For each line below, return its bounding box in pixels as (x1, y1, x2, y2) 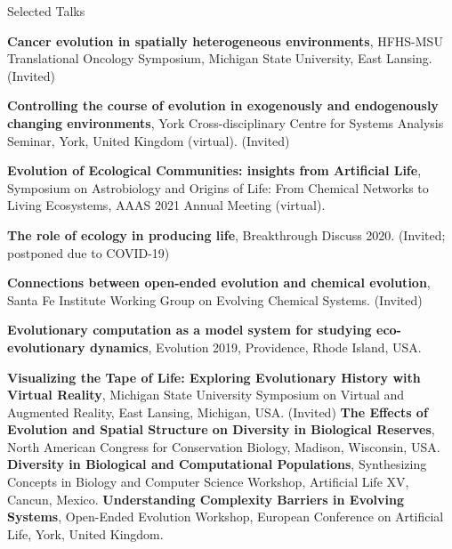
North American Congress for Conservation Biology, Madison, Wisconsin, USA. (7, 437, 440, 456)
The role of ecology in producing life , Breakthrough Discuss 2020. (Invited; (7, 225, 446, 244)
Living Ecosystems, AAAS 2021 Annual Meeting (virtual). (7, 196, 326, 214)
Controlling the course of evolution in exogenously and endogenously (7, 96, 439, 115)
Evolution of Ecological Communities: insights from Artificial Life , (7, 161, 422, 180)
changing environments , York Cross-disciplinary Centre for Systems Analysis (7, 113, 444, 132)
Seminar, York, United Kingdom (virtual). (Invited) (7, 131, 290, 149)
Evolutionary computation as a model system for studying (7, 320, 372, 339)
